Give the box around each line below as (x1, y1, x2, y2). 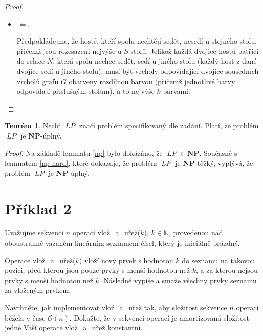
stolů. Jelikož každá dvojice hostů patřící (130, 45, 259, 56)
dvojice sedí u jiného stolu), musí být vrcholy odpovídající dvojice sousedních (16, 65, 259, 76)
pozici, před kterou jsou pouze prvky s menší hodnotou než (5, 265, 190, 275)
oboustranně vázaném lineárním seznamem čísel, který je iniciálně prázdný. (5, 238, 240, 248)
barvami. (163, 86, 190, 96)
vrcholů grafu (16, 75, 59, 86)
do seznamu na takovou (182, 254, 255, 265)
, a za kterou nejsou (196, 265, 258, 275)
